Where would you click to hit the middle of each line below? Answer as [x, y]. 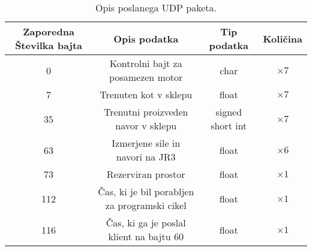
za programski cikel [146, 205]
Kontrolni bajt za [146, 63]
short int [229, 125]
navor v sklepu [146, 125]
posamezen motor [146, 77]
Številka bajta [49, 45]
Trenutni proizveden [146, 112]
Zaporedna [49, 31]
